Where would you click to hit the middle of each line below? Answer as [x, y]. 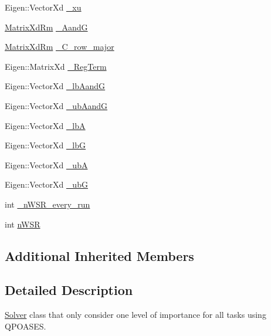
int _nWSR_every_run [48, 204]
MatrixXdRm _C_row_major [60, 47]
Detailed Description [69, 290]
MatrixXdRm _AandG [46, 27]
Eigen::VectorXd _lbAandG [55, 86]
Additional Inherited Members [99, 255]
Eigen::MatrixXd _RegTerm [56, 66]
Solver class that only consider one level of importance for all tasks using [135, 315]
